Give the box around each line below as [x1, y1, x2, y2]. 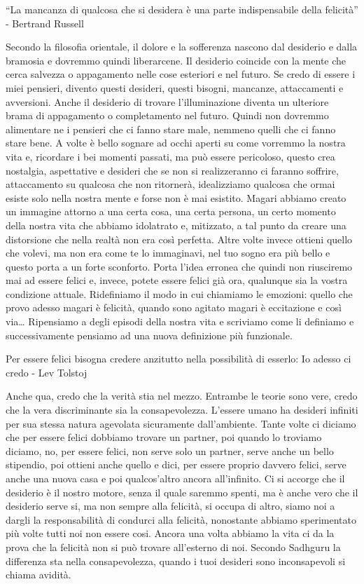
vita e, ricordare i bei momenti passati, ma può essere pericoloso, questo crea [6, 149, 335, 163]
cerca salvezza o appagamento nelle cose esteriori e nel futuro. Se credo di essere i [6, 67, 356, 81]
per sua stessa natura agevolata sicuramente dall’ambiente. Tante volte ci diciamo [6, 416, 356, 430]
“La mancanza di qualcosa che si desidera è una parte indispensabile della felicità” [6, 2, 358, 16]
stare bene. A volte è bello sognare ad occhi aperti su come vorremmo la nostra [6, 135, 346, 150]
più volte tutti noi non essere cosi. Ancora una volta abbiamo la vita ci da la [6, 526, 335, 541]
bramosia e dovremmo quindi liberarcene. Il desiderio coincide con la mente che [6, 53, 346, 67]
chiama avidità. [6, 567, 71, 582]
